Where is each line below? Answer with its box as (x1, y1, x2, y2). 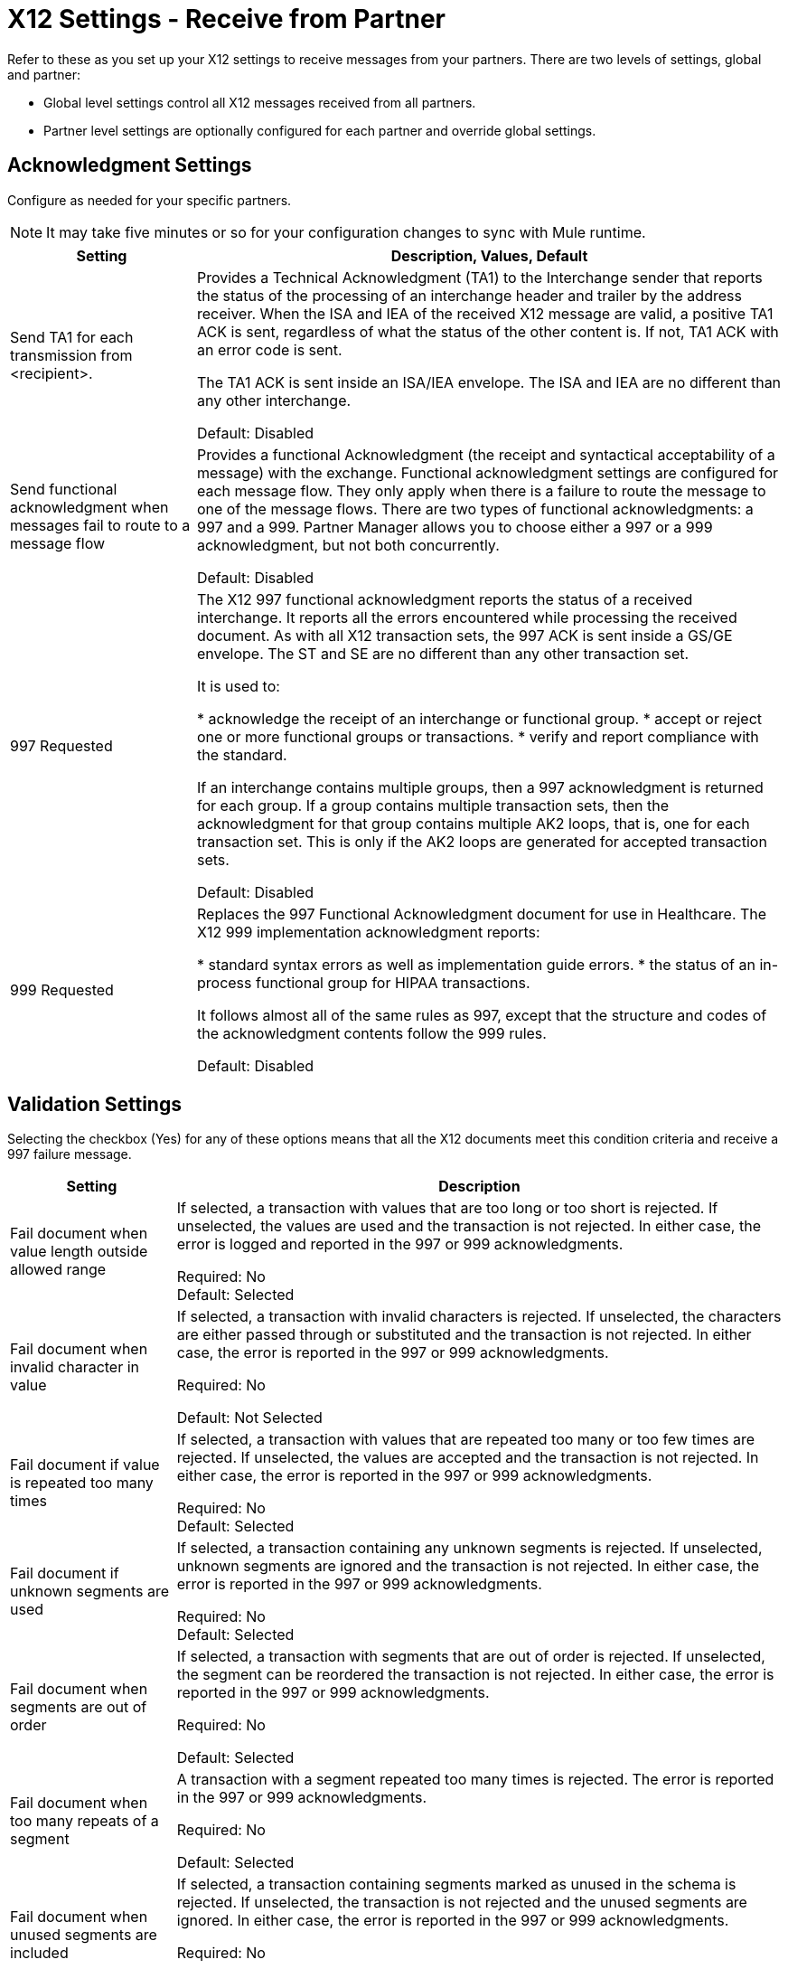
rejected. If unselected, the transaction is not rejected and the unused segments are (176, 1893, 747, 1912)
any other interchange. (196, 391, 352, 410)
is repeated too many (10, 1474, 154, 1493)
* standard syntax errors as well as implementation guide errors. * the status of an (196, 955, 755, 974)
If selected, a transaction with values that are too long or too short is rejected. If (176, 1199, 718, 1218)
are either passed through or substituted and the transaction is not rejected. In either (176, 1325, 752, 1344)
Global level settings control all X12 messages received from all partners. (43, 94, 476, 110)
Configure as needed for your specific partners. (7, 192, 292, 208)
